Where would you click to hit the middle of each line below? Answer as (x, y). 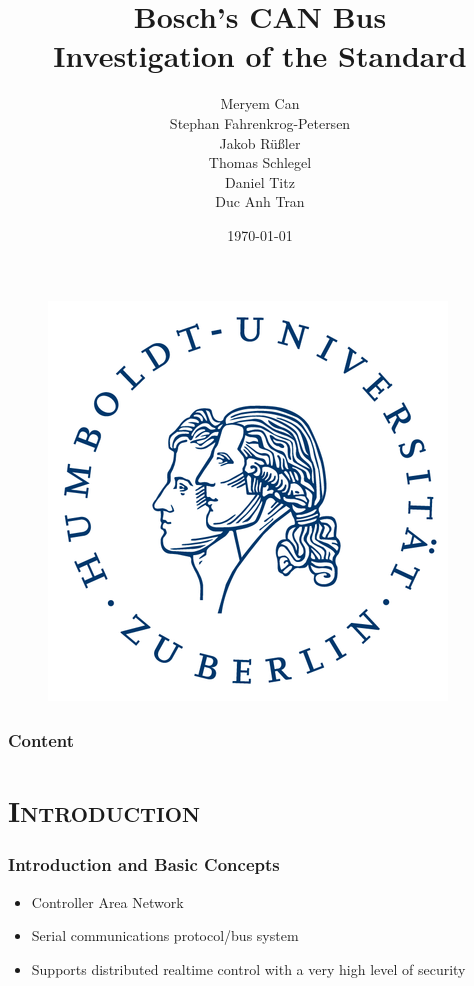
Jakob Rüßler (260, 142)
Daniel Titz (260, 181)
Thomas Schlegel (260, 162)
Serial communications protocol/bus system (165, 935)
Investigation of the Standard (260, 55)
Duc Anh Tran (260, 201)
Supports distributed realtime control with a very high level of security (248, 968)
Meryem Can (260, 103)
